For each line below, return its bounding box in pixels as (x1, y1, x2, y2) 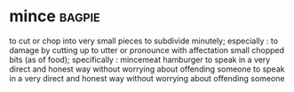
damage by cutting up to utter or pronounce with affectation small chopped (9, 44, 285, 55)
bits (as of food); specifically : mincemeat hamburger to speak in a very (9, 54, 271, 65)
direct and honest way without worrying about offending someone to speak (9, 64, 285, 74)
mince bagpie (9, 6, 100, 27)
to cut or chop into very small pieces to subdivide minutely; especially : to (9, 35, 278, 46)
